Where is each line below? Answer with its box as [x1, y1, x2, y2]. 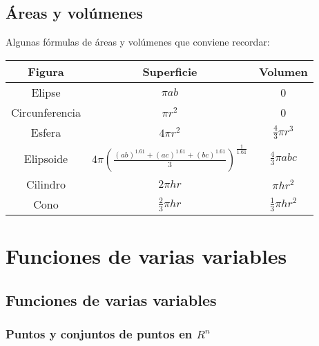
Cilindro [26, 176, 66, 193]
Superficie [142, 63, 197, 79]
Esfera [30, 124, 61, 140]
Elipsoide [23, 150, 68, 166]
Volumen [258, 63, 308, 79]
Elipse [31, 84, 61, 100]
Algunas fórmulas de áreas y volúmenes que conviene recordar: [6, 35, 270, 49]
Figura [28, 63, 64, 79]
